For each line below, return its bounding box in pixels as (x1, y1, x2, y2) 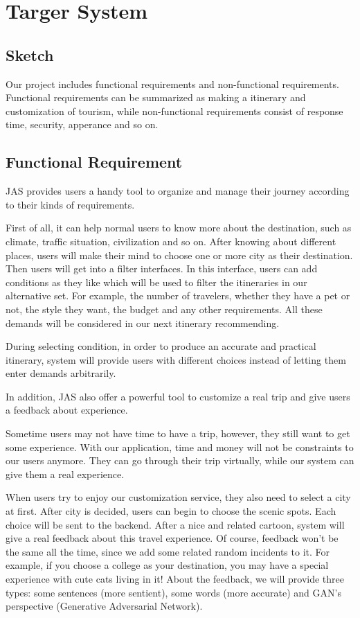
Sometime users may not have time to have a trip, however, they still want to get (6, 426, 350, 441)
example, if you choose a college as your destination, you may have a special (6, 558, 329, 572)
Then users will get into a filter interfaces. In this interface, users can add (6, 261, 318, 276)
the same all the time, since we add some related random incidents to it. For (6, 544, 330, 558)
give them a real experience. (6, 466, 125, 481)
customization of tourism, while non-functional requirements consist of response (6, 103, 343, 118)
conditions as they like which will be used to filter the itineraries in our (6, 274, 307, 289)
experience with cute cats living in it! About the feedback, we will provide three (6, 572, 345, 585)
